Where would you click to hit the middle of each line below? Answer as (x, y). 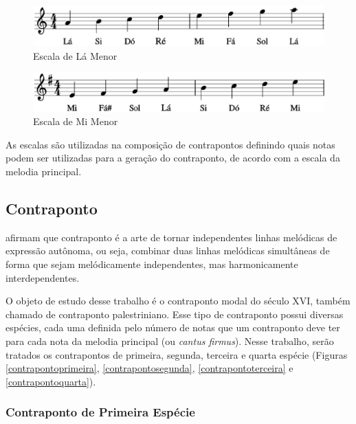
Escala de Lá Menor (75, 55)
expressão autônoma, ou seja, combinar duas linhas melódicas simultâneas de (168, 250)
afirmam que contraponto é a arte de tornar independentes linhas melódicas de (171, 237)
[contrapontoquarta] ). (51, 381)
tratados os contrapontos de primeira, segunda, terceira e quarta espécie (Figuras (177, 354)
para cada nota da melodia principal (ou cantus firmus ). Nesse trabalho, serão (170, 341)
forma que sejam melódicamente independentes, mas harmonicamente (152, 264)
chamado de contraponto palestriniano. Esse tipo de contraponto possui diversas (175, 314)
